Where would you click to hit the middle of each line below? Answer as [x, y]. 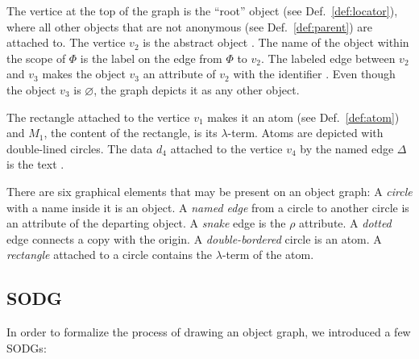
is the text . [35, 164]
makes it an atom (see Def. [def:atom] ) [303, 117]
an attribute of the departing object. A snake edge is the [146, 223]
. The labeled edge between [328, 58]
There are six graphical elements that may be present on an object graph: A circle [209, 191]
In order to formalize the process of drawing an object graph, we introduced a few [209, 332]
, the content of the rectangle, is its [131, 133]
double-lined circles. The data [80, 148]
